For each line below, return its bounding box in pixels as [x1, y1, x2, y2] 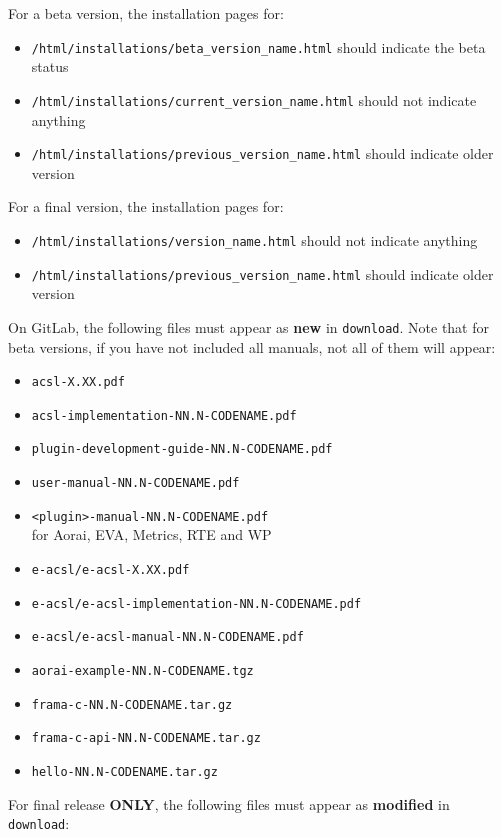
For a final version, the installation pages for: [8, 196, 284, 217]
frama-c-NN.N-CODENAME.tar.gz [31, 697, 233, 712]
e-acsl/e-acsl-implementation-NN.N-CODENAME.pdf [31, 596, 362, 611]
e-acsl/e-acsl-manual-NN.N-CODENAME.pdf [31, 630, 304, 645]
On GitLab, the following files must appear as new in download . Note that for [8, 316, 489, 337]
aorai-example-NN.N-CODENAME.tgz [31, 663, 254, 678]
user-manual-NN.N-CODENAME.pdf [31, 476, 240, 491]
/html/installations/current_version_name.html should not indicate [31, 89, 477, 110]
